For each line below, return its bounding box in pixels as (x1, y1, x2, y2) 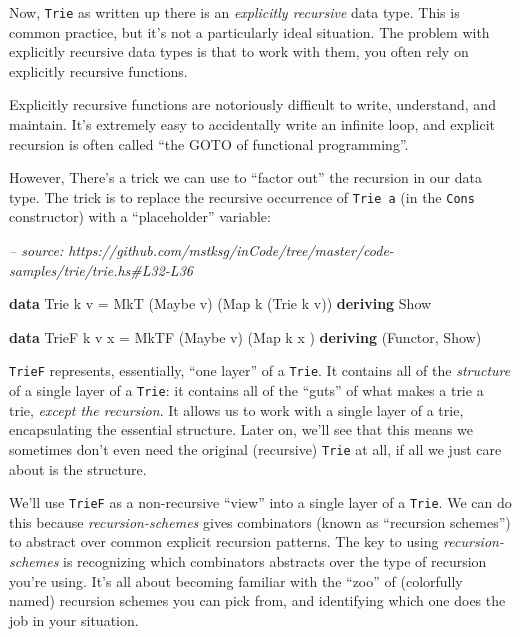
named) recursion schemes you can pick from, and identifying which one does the (9, 590, 506, 611)
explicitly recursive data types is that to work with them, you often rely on (9, 41, 469, 62)
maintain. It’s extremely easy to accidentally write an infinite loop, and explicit (9, 114, 495, 135)
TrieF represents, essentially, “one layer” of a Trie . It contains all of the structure (9, 360, 511, 381)
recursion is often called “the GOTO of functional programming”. (9, 133, 409, 154)
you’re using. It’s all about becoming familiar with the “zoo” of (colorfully (9, 570, 463, 591)
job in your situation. (9, 609, 139, 630)
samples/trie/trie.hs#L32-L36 (9, 259, 193, 280)
